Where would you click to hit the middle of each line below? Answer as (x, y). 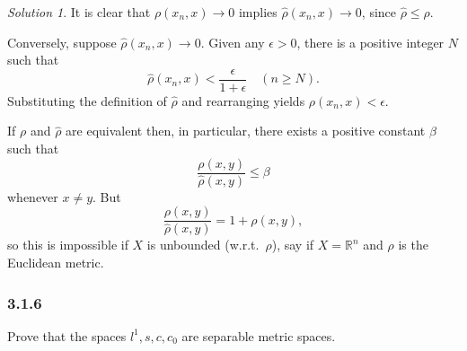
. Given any (233, 42)
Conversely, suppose (62, 42)
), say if (293, 245)
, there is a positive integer (370, 42)
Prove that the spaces (67, 335)
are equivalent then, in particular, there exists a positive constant (246, 131)
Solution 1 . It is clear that (79, 12)
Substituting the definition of (87, 100)
